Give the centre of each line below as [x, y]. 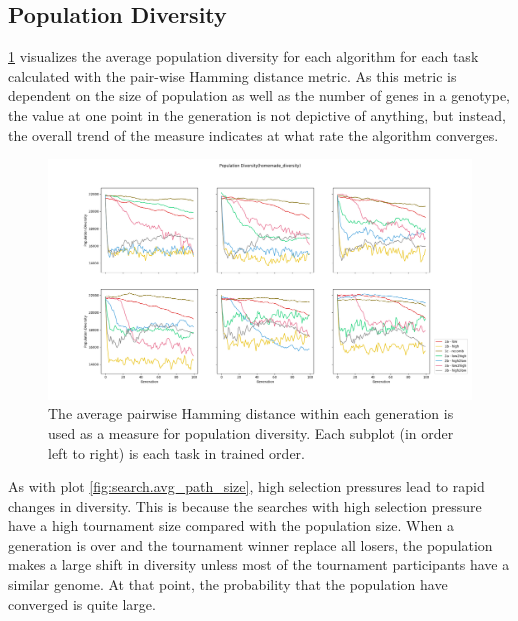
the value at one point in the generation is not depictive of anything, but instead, [257, 114]
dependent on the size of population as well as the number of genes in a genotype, [259, 95]
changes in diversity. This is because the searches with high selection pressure [245, 505]
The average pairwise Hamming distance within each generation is [251, 413]
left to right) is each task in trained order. [176, 452]
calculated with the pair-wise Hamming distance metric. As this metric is [232, 75]
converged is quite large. [82, 603]
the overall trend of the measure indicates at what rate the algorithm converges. [253, 134]
